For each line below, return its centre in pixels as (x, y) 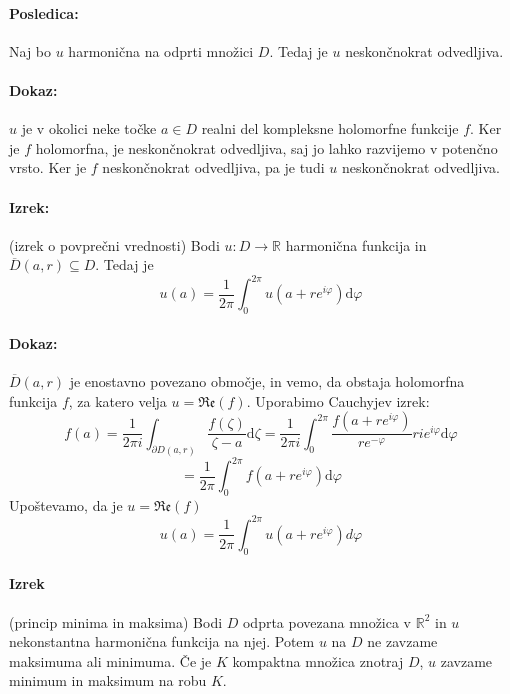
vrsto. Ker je (48, 167)
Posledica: (44, 12)
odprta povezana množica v (327, 621)
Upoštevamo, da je (66, 504)
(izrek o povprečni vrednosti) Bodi (114, 244)
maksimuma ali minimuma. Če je (110, 660)
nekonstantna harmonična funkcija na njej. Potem (162, 641)
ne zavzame (402, 641)
